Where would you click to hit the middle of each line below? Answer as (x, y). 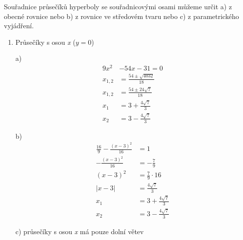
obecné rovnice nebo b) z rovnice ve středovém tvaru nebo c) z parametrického (121, 16)
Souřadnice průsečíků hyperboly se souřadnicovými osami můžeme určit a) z (118, 6)
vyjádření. (19, 26)
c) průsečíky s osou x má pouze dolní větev (80, 231)
